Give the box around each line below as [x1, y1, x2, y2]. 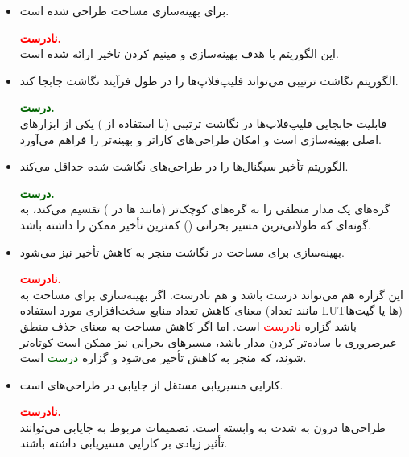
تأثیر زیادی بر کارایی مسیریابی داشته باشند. [19, 434, 228, 451]
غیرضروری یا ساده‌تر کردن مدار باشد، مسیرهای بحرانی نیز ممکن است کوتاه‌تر [19, 333, 396, 350]
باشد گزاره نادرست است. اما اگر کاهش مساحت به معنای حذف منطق [19, 317, 357, 334]
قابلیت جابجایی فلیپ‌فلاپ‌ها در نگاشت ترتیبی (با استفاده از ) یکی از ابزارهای [19, 114, 387, 131]
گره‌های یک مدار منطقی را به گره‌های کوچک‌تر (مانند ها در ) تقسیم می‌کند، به [19, 200, 390, 217]
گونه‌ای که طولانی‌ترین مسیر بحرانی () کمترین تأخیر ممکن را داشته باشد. [19, 216, 371, 233]
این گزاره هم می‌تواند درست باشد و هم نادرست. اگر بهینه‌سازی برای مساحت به [19, 286, 403, 303]
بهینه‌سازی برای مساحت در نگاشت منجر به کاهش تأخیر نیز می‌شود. [19, 243, 345, 260]
